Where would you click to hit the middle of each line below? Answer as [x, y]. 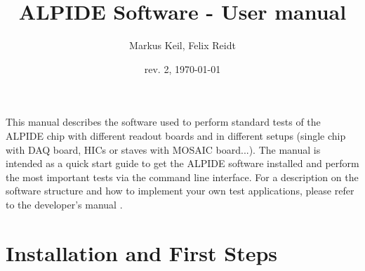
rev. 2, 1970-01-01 [182, 68]
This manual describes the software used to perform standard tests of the [163, 122]
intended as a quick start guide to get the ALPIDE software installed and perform [182, 163]
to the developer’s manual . [64, 204]
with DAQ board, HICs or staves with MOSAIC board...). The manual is [163, 149]
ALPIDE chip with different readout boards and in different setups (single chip [176, 135]
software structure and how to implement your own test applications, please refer [180, 191]
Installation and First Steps [142, 252]
